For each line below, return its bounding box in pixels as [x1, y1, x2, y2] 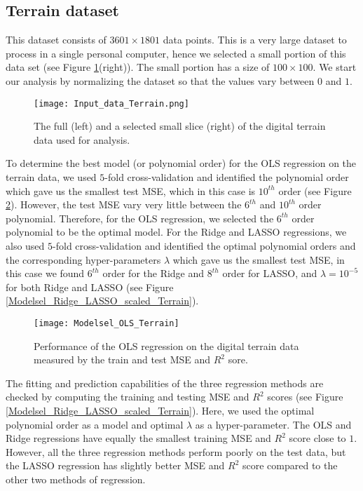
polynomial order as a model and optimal [6, 417, 184, 431]
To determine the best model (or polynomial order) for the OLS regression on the [6, 156, 357, 170]
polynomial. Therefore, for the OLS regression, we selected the [6, 210, 274, 225]
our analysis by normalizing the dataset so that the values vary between [6, 73, 315, 88]
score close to [289, 431, 346, 445]
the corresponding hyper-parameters [6, 252, 161, 267]
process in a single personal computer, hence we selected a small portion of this [6, 46, 346, 60]
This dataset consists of [6, 32, 107, 47]
